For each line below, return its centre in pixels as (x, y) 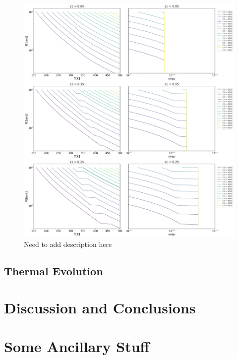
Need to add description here (68, 244)
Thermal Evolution (54, 270)
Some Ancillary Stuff (77, 346)
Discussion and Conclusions (100, 307)
